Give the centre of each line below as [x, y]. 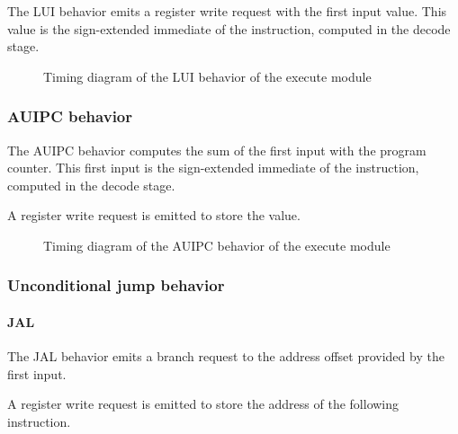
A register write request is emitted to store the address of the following [203, 404]
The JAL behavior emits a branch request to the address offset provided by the [226, 356]
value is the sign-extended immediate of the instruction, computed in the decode [229, 28]
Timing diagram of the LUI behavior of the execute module [207, 76]
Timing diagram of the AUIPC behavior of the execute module [217, 245]
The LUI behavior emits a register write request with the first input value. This [227, 11]
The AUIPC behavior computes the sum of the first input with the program [217, 150]
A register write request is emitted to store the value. [154, 215]
